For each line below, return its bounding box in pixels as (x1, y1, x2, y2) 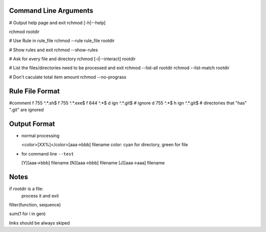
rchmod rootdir (9, 29, 39, 35)
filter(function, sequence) (9, 201, 61, 207)
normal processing (21, 133, 60, 139)
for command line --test (21, 151, 74, 156)
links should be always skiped (9, 220, 70, 226)
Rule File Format (9, 87, 60, 95)
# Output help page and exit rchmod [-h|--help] (9, 20, 106, 26)
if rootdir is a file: (9, 186, 44, 192)
